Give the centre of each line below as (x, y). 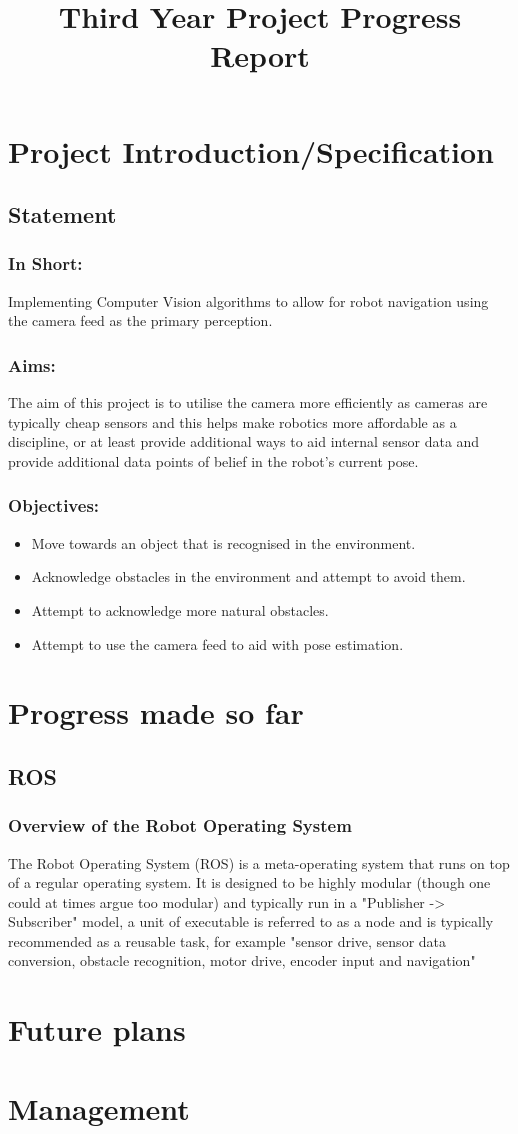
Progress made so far (156, 712)
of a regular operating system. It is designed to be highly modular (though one (249, 882)
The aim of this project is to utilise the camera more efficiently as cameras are (248, 402)
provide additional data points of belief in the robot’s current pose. (213, 460)
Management (99, 1107)
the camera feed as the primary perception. (140, 320)
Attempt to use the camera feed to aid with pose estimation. (217, 643)
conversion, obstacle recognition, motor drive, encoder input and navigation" (242, 960)
